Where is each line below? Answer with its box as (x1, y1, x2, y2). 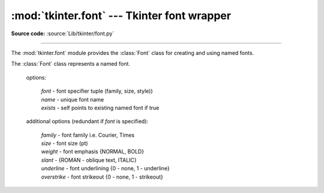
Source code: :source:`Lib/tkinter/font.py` (11, 30, 115, 37)
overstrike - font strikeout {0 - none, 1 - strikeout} (41, 173, 163, 180)
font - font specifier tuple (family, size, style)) (41, 87, 153, 95)
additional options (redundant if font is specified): (26, 118, 149, 125)
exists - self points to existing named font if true (41, 104, 160, 111)
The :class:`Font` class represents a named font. (11, 60, 130, 68)
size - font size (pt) (41, 140, 88, 147)
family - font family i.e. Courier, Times (41, 131, 135, 139)
